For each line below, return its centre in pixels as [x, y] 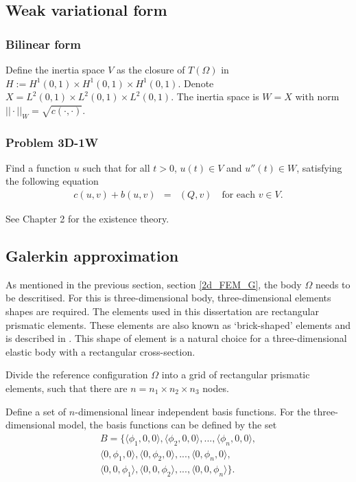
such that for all [116, 167]
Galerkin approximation [92, 255]
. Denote [196, 83]
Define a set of [36, 411]
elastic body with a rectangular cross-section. [100, 351]
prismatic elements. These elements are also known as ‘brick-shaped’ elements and [178, 324]
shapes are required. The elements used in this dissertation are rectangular [162, 311]
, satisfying [319, 167]
